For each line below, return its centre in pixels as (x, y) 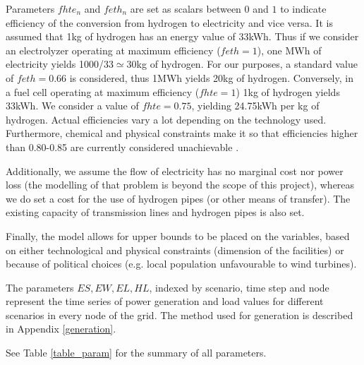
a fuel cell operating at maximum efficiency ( (103, 91)
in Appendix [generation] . (61, 329)
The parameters (40, 287)
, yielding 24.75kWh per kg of (255, 106)
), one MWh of (289, 50)
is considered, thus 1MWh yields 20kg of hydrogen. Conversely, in (211, 77)
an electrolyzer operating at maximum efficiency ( (113, 50)
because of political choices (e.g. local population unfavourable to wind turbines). (181, 264)
